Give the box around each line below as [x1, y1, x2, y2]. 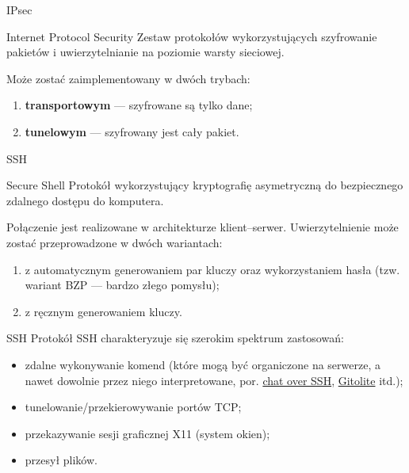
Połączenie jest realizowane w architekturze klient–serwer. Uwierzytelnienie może [6, 219, 399, 235]
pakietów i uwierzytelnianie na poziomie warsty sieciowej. [6, 44, 285, 60]
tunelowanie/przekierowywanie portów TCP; [25, 399, 242, 415]
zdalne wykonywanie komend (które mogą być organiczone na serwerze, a [25, 356, 380, 372]
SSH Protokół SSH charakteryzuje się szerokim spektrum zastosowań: [6, 330, 344, 346]
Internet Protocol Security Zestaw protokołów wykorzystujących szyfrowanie [6, 28, 377, 44]
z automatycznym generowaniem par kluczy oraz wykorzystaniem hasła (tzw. [25, 261, 400, 277]
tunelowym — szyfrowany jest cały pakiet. [25, 123, 239, 139]
